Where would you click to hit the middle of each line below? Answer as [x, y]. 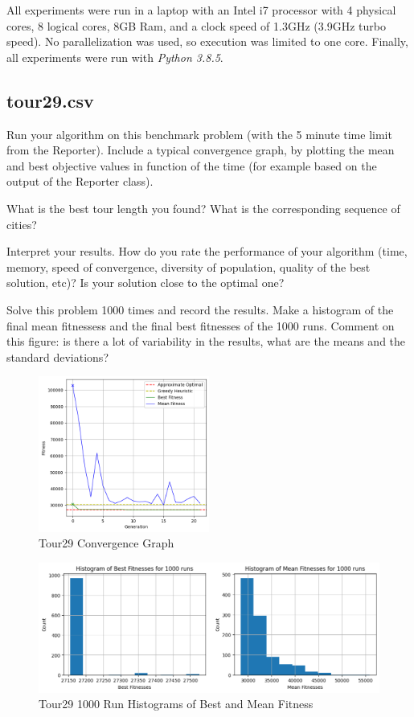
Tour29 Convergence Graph [107, 543]
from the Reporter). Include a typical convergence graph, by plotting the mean [201, 150]
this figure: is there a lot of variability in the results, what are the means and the [206, 341]
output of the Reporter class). [80, 181]
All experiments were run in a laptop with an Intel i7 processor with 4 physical [201, 10]
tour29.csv [50, 100]
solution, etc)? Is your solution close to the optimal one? [146, 283]
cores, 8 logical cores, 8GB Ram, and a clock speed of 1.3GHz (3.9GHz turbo [196, 25]
